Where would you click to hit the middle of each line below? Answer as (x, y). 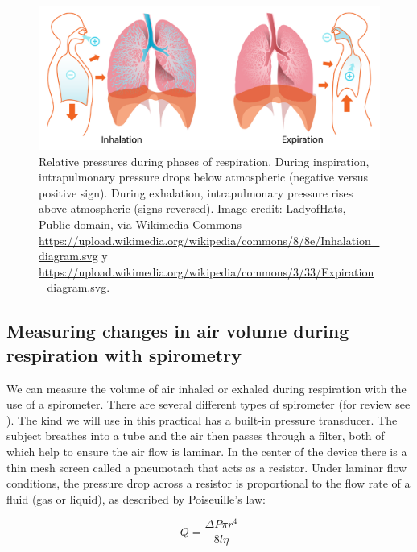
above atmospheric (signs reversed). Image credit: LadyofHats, (192, 208)
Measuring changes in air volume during (178, 331)
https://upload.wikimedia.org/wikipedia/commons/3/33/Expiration (206, 271)
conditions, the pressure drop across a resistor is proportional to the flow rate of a (208, 483)
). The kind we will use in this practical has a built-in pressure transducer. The (202, 419)
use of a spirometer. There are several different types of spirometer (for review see (208, 404)
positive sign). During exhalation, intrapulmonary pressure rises (196, 192)
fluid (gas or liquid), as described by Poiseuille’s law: (136, 498)
